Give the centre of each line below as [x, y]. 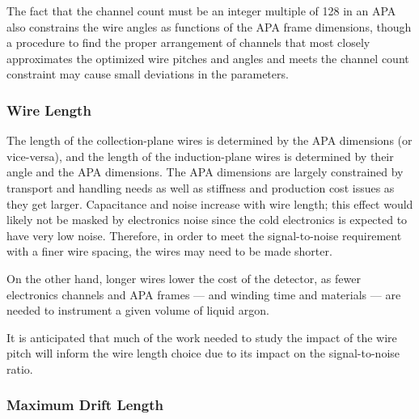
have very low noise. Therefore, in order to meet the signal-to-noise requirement [204, 235]
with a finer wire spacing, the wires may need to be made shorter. [169, 251]
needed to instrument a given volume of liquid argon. [138, 310]
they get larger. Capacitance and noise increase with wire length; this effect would [210, 203]
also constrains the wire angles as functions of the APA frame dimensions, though [209, 26]
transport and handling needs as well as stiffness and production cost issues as [201, 187]
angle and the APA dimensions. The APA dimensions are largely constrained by [205, 172]
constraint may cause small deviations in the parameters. [148, 74]
